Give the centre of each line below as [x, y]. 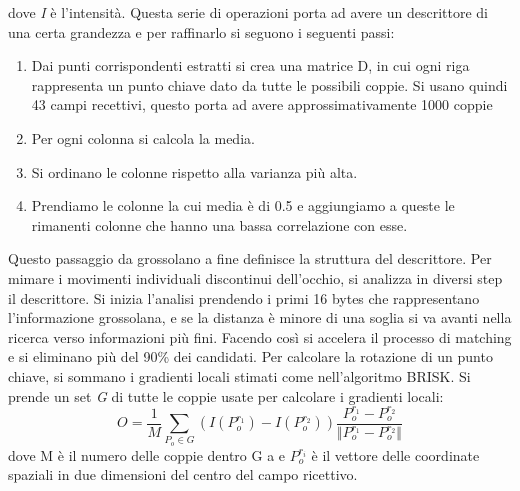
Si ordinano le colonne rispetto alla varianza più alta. [194, 171]
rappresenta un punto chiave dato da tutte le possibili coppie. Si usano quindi [269, 84]
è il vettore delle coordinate [395, 454]
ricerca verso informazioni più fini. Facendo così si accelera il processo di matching [260, 336]
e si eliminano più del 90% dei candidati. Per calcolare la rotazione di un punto [250, 356]
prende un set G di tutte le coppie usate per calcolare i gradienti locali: [226, 395]
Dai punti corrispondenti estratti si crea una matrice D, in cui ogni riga [250, 65]
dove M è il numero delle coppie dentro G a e [147, 454]
